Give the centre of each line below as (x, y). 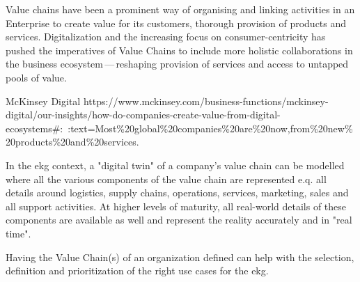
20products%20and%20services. (72, 142)
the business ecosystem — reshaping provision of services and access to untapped (177, 64)
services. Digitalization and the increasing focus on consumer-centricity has (166, 37)
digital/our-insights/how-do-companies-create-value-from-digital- (143, 115)
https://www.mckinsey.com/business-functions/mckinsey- (206, 101)
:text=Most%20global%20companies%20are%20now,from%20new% (210, 128)
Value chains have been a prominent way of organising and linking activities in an (180, 9)
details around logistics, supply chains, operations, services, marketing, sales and (177, 193)
